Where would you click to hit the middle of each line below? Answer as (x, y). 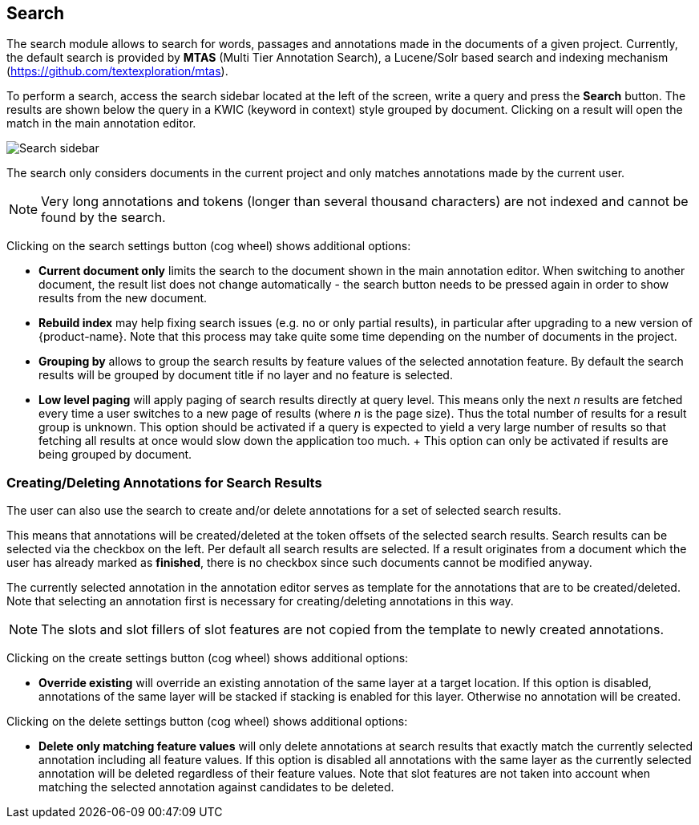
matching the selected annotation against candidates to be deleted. (216, 787)
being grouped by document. (115, 455)
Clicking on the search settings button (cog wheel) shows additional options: (209, 246)
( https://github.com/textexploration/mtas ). (117, 71)
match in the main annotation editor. (101, 123)
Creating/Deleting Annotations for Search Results (164, 482)
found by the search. (103, 218)
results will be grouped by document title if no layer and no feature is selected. (246, 375)
